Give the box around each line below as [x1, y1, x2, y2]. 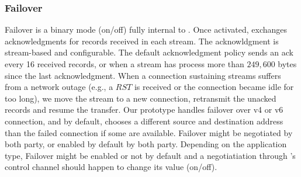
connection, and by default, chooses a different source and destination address [5, 114, 283, 127]
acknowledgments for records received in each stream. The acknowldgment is [5, 34, 279, 47]
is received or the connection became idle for [134, 81, 294, 93]
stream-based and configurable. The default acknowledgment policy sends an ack [5, 46, 293, 58]
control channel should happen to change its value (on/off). [5, 161, 217, 173]
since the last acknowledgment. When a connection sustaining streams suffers [5, 69, 281, 81]
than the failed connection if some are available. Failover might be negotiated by [5, 126, 293, 138]
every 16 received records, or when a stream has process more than [5, 58, 244, 70]
